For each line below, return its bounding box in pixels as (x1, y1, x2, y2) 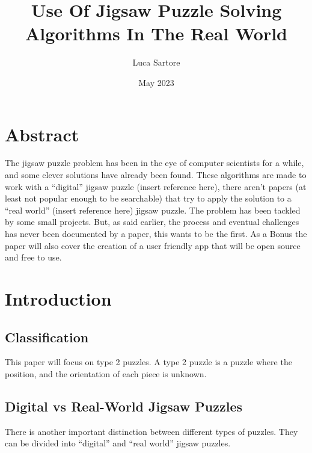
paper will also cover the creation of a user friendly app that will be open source (5, 239, 301, 251)
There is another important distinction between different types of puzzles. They (5, 425, 298, 437)
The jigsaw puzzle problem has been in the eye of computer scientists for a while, (5, 156, 304, 169)
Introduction (5, 286, 112, 310)
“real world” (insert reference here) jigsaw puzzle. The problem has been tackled (5, 203, 301, 216)
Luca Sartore (132, 56, 180, 69)
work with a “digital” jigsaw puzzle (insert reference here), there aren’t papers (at (5, 180, 307, 193)
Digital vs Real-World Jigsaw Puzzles (5, 396, 243, 415)
